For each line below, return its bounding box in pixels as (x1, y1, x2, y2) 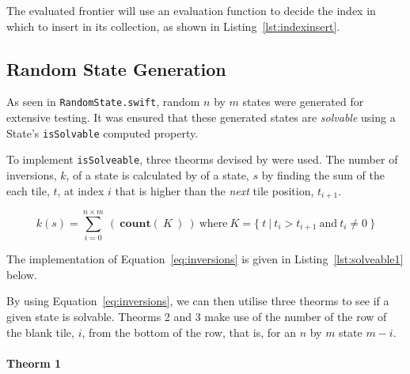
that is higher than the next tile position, (115, 182, 314, 198)
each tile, (6, 182, 50, 198)
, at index (57, 182, 104, 198)
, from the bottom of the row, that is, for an (82, 323, 296, 340)
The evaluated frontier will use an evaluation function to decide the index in (6, 2, 376, 18)
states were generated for (242, 93, 364, 110)
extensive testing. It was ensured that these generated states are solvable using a (6, 109, 396, 126)
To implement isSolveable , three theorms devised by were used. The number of (6, 151, 398, 168)
